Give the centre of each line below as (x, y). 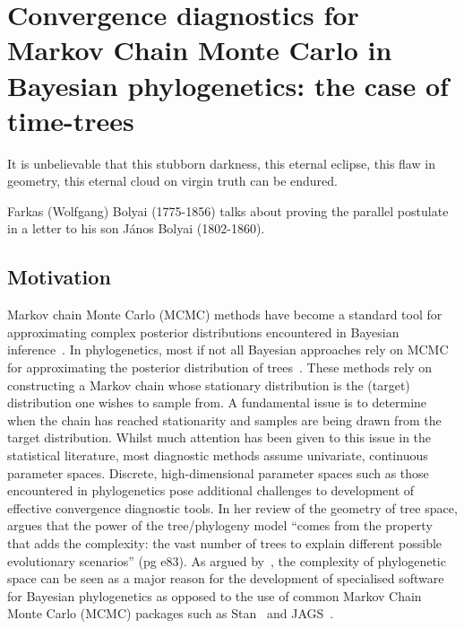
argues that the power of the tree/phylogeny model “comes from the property (220, 525)
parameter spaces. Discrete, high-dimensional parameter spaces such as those (218, 472)
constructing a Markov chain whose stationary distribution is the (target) (209, 384)
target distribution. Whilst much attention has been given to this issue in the (219, 437)
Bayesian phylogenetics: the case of (228, 85)
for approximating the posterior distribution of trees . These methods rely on (219, 367)
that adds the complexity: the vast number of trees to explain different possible (225, 542)
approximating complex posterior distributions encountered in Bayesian (203, 332)
